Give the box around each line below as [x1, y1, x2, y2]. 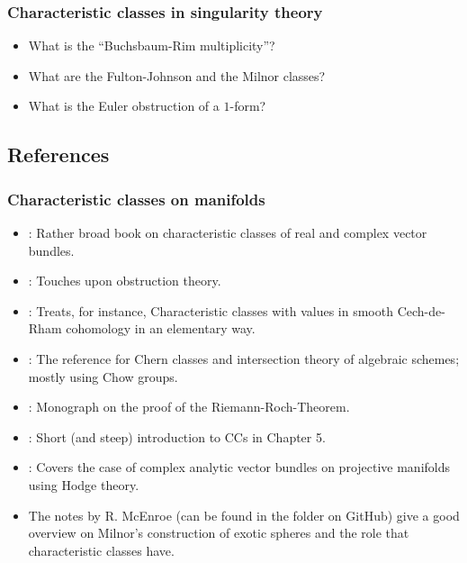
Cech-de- [397, 301, 445, 320]
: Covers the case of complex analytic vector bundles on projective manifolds [28, 458, 451, 477]
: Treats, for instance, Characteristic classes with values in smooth [28, 301, 393, 320]
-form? [229, 96, 266, 115]
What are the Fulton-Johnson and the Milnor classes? [28, 66, 326, 85]
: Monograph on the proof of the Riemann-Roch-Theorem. [28, 397, 350, 416]
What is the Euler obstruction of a [28, 96, 220, 115]
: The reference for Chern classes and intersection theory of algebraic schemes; [28, 349, 460, 368]
